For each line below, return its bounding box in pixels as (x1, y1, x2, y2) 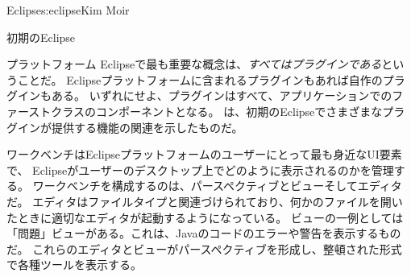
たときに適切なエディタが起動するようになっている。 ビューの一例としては (6, 209, 404, 225)
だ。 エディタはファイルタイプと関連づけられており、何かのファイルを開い (6, 192, 403, 209)
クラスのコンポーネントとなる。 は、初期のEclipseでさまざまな (51, 102, 383, 119)
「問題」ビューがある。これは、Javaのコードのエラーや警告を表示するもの (6, 225, 401, 242)
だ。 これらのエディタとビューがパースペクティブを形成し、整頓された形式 (6, 240, 402, 257)
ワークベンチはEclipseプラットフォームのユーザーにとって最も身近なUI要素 (6, 146, 402, 163)
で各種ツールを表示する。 (6, 256, 142, 273)
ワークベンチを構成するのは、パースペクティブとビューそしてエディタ (32, 177, 402, 194)
